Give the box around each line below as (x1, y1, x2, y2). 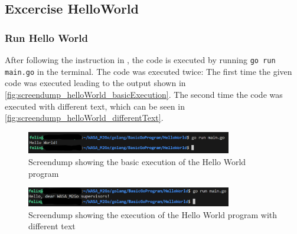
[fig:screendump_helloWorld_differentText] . (5, 111, 164, 124)
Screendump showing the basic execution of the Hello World (28, 156, 246, 168)
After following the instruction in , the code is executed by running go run (5, 54, 276, 65)
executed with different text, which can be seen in (5, 100, 185, 112)
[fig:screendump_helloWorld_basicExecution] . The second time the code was (5, 88, 283, 100)
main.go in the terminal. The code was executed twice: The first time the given (5, 65, 292, 77)
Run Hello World (5, 30, 88, 45)
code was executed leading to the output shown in (5, 77, 186, 89)
